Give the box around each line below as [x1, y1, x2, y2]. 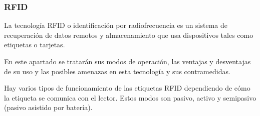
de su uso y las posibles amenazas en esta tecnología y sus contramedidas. [4, 66, 230, 76]
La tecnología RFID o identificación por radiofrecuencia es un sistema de [4, 20, 227, 30]
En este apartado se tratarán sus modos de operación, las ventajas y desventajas [4, 56, 251, 66]
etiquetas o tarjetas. [4, 39, 65, 50]
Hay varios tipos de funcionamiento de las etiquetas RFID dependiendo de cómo [4, 83, 250, 93]
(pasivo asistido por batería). [4, 102, 93, 113]
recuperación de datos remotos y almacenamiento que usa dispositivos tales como [4, 29, 253, 40]
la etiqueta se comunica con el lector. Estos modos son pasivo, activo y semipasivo [4, 92, 256, 103]
